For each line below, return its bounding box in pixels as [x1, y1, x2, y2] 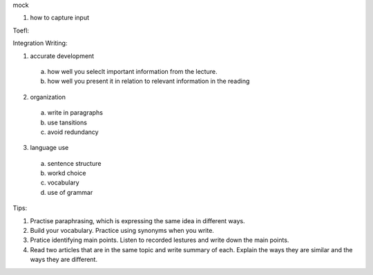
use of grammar [47, 188, 93, 196]
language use [30, 144, 69, 152]
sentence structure [47, 159, 102, 167]
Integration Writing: [12, 39, 68, 48]
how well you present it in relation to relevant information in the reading [47, 77, 250, 86]
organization [30, 93, 66, 101]
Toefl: [12, 26, 30, 35]
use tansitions [47, 118, 88, 126]
